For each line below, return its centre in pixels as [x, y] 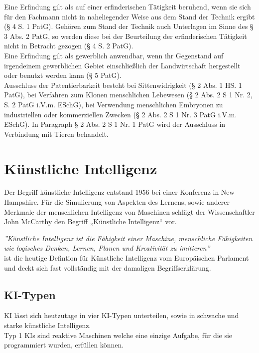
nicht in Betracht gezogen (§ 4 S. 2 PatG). [69, 46]
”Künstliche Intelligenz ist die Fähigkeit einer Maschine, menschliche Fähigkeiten [128, 238]
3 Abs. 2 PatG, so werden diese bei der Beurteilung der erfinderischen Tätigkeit [126, 36]
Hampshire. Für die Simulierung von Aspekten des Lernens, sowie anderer [117, 202]
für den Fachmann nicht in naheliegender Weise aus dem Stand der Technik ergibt [129, 16]
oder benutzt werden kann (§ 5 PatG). [63, 75]
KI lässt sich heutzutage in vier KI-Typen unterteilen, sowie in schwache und [122, 315]
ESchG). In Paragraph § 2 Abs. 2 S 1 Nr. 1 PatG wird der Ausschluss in [115, 124]
